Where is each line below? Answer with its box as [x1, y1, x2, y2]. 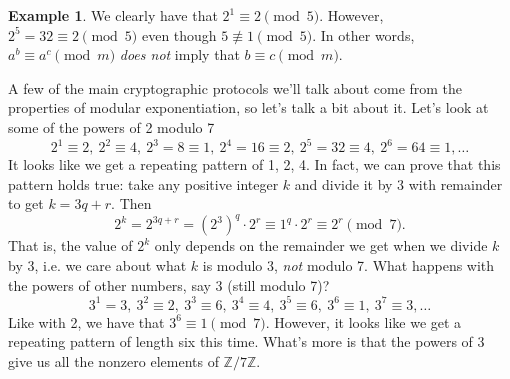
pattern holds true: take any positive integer [8, 173, 279, 194]
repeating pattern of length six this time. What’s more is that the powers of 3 [8, 331, 485, 352]
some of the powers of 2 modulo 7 [8, 116, 215, 137]
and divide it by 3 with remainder [294, 173, 503, 194]
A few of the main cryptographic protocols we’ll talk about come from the [8, 77, 463, 98]
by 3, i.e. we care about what [8, 254, 187, 275]
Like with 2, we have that [8, 311, 165, 332]
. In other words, [312, 24, 415, 45]
